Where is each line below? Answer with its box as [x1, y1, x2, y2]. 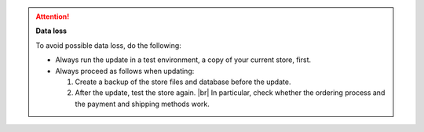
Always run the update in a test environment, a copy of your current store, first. [55, 55, 312, 64]
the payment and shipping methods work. [75, 99, 210, 108]
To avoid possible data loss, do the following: [35, 40, 182, 50]
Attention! [35, 12, 70, 21]
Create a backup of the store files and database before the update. [75, 77, 291, 86]
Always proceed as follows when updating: [55, 66, 195, 75]
